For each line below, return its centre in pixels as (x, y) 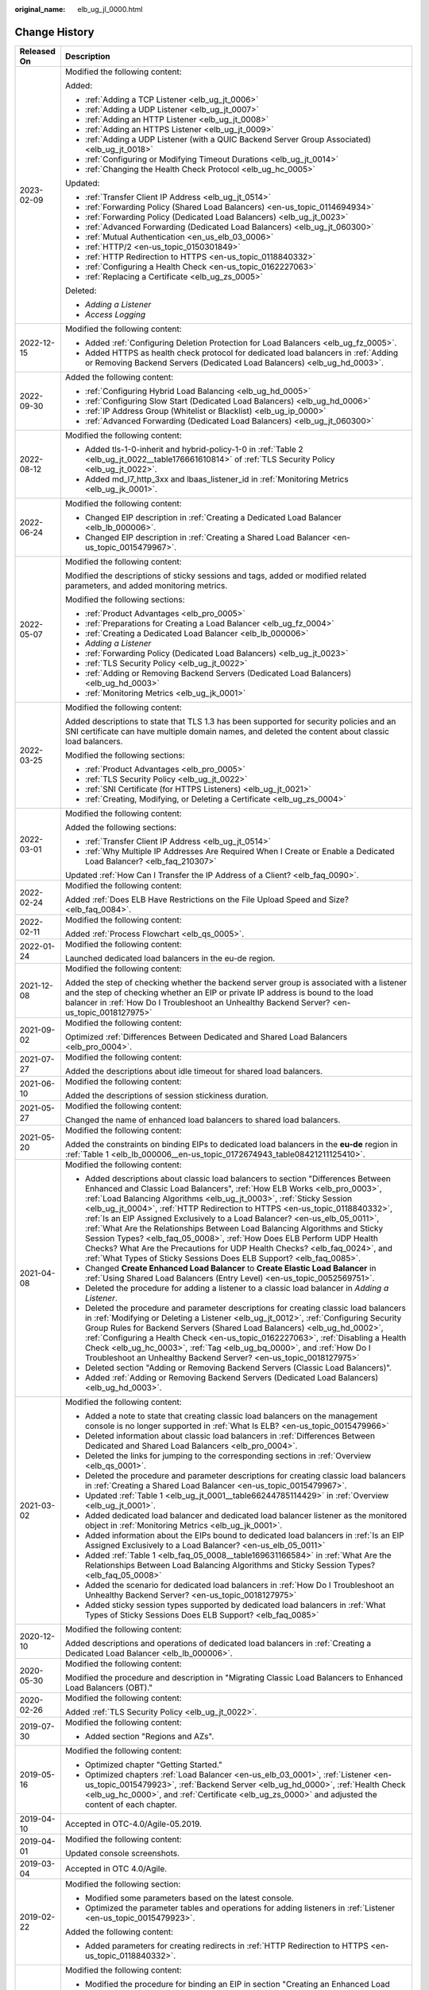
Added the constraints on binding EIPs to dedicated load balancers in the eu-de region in (231, 1144)
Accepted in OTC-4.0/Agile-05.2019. (133, 1824)
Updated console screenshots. (122, 1853)
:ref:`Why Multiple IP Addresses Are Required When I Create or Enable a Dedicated (240, 851)
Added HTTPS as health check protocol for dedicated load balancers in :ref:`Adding (242, 353)
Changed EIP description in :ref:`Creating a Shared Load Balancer (207, 537)
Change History (54, 32)
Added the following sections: (121, 827)
